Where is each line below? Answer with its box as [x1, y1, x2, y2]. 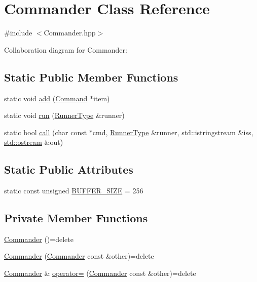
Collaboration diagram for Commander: [4, 44, 127, 55]
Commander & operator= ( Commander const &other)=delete [4, 268, 196, 278]
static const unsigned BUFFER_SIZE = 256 [4, 185, 143, 196]
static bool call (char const [4, 127, 87, 137]
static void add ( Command [4, 93, 88, 103]
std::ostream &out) [4, 137, 63, 147]
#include [4, 27, 32, 38]
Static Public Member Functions [4, 69, 178, 85]
